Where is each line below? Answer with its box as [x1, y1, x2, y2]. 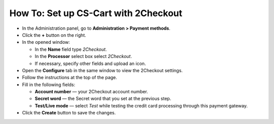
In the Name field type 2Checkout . [35, 46, 107, 52]
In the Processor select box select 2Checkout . [35, 53, 132, 59]
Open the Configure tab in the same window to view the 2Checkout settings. [22, 67, 183, 73]
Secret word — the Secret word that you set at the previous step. [35, 96, 172, 102]
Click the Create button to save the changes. [22, 110, 116, 116]
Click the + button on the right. [22, 32, 86, 38]
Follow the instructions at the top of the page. [22, 75, 118, 81]
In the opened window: [22, 39, 71, 45]
